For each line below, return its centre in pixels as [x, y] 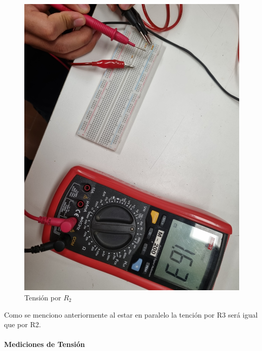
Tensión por [43, 297]
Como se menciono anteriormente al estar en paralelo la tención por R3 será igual [131, 314]
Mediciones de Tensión [45, 344]
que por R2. [23, 324]
